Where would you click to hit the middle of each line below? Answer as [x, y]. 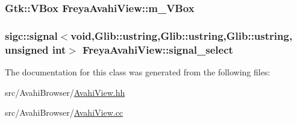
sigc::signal [31, 35]
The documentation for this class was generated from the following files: [138, 71]
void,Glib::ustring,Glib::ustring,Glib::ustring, [182, 35]
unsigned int [36, 49]
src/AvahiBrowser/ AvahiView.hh [65, 92]
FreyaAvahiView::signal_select [158, 49]
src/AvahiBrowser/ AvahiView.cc [64, 112]
